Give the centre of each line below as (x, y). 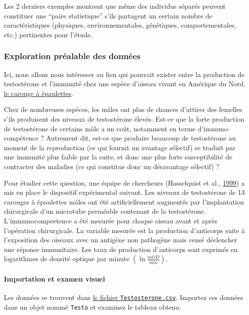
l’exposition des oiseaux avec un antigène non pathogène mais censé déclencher (121, 240)
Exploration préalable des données (72, 56)
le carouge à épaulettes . (39, 93)
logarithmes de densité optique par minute (67, 259)
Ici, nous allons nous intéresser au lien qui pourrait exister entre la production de (124, 74)
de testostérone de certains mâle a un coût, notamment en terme (100, 128)
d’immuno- (214, 128)
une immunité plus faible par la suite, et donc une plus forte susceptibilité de (118, 157)
